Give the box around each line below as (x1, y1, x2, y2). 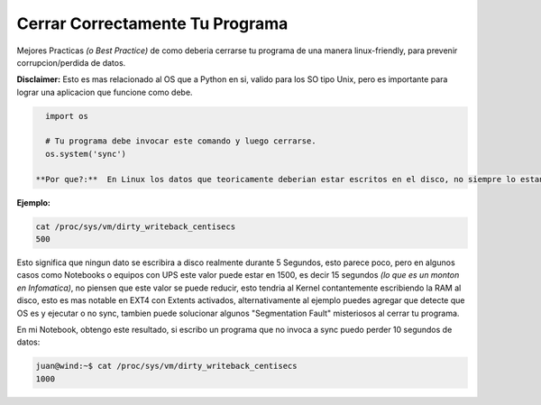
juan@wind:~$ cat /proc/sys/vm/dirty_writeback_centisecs (35, 361, 298, 372)
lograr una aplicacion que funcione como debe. (16, 87, 193, 97)
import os (45, 111, 89, 121)
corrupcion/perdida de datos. (16, 57, 126, 68)
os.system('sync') (45, 149, 126, 159)
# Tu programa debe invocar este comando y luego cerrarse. (45, 136, 316, 146)
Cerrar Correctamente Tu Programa (16, 14, 289, 33)
